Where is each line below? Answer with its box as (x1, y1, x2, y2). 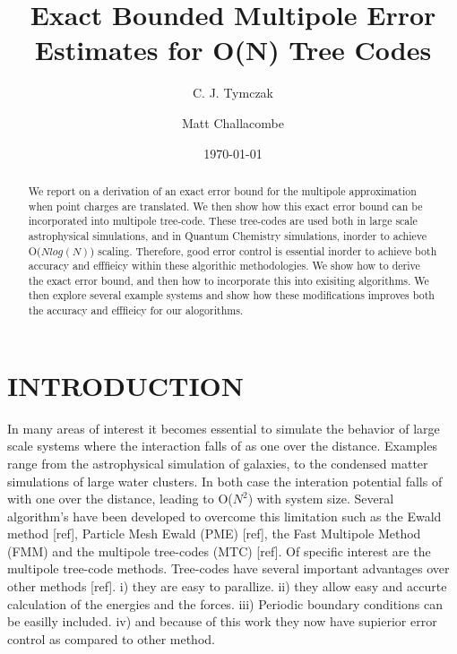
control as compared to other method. (7, 629, 215, 648)
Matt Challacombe (182, 113, 284, 132)
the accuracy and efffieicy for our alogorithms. (28, 303, 244, 318)
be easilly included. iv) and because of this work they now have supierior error (7, 612, 437, 631)
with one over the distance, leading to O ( (7, 489, 233, 508)
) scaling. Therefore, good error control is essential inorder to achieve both (90, 243, 437, 258)
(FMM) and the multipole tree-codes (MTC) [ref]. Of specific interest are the (7, 541, 431, 560)
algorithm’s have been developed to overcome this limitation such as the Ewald (7, 506, 442, 525)
